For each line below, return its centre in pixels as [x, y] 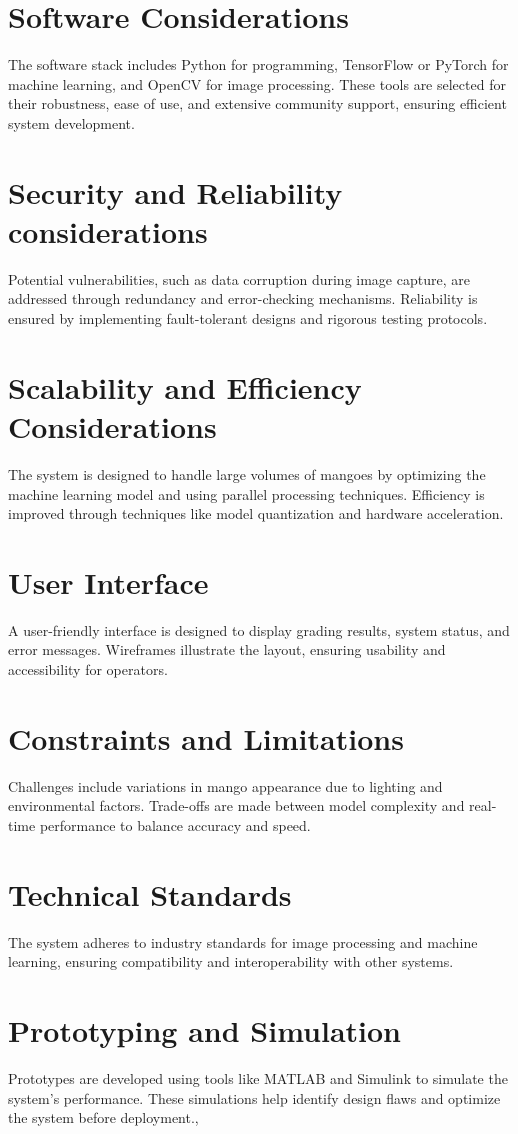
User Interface [108, 581]
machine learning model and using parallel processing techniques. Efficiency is [246, 493]
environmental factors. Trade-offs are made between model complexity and [236, 805]
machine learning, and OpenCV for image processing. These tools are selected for [257, 83]
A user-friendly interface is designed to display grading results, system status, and [259, 629]
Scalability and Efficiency [185, 386]
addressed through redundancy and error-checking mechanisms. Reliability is [243, 298]
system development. [71, 122]
